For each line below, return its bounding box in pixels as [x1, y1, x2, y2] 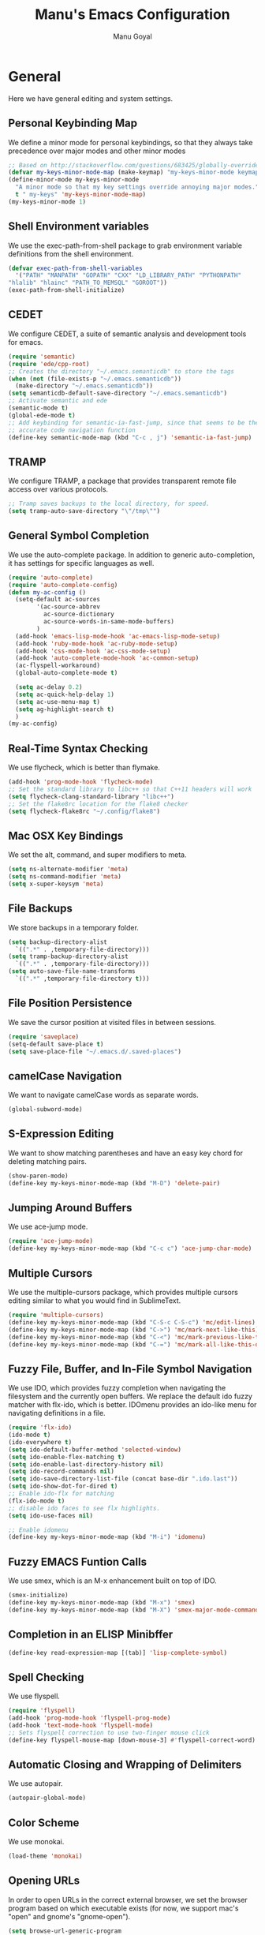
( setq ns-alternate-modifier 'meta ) [8, 866, 129, 874]
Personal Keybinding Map [8, 117, 138, 130]
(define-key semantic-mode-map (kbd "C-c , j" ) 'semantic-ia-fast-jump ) [8, 433, 252, 441]
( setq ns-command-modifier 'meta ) [8, 873, 122, 881]
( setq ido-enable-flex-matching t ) [8, 1453, 125, 1461]
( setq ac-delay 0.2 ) [15, 683, 83, 691]
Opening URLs [8, 1874, 80, 1888]
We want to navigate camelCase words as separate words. [8, 1091, 199, 1100]
